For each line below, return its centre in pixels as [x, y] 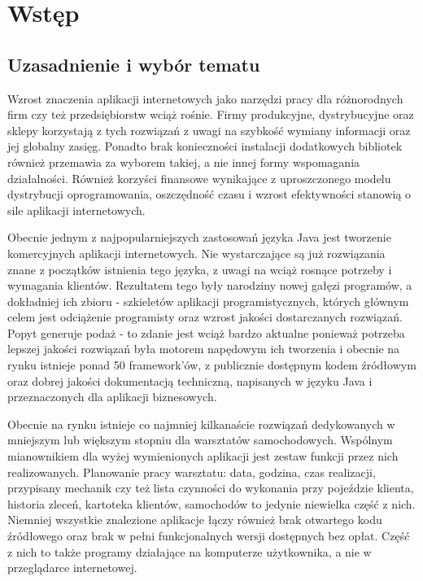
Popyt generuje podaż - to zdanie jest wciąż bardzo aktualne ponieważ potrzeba [206, 332]
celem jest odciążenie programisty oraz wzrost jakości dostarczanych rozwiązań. [205, 317]
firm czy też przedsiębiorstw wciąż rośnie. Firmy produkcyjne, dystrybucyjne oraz [211, 114]
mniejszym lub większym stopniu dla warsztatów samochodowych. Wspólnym [200, 440]
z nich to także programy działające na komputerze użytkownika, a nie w [190, 551]
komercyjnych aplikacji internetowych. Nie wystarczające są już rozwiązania [196, 253]
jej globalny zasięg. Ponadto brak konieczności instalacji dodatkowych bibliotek [205, 146]
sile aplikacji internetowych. [76, 210]
